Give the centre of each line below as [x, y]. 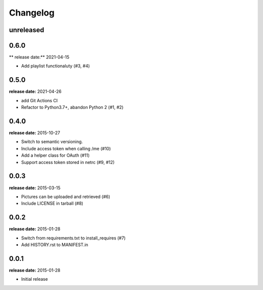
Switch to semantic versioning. [52, 142]
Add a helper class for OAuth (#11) [56, 155]
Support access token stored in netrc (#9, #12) [68, 162]
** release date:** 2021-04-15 [39, 57]
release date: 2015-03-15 [35, 188]
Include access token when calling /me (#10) [66, 148]
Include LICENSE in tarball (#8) [52, 203]
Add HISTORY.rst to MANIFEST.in [55, 245]
